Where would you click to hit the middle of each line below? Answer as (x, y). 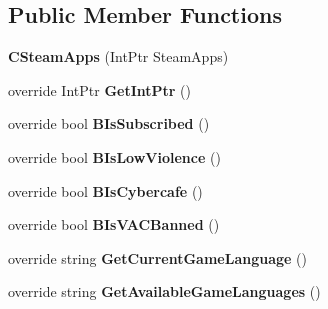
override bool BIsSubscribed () (109, 123)
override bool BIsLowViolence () (114, 156)
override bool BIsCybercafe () (105, 190)
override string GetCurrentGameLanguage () (157, 257)
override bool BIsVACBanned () (114, 224)
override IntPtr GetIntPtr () (100, 89)
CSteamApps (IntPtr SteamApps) (118, 56)
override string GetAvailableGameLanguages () (164, 291)
